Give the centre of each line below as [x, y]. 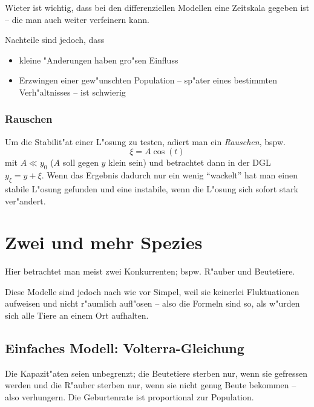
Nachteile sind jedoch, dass [55, 40]
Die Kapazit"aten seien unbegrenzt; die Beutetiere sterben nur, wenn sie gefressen [156, 373]
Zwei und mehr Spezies [104, 242]
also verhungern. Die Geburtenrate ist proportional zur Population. [129, 397]
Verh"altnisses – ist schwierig [72, 92]
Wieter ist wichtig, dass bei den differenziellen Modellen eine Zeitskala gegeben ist [157, 7]
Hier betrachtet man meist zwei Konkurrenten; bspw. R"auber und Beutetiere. [150, 271]
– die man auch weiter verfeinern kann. [77, 19]
